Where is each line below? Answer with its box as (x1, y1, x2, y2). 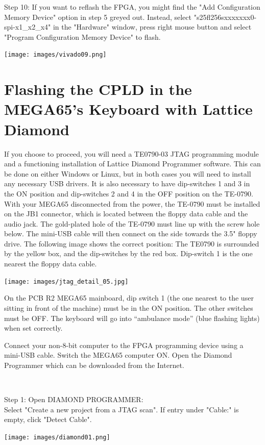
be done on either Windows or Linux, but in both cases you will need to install (4, 168, 251, 179)
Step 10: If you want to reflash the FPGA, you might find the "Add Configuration (4, 2, 260, 12)
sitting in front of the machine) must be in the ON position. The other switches (4, 302, 253, 313)
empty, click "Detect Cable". (4, 414, 92, 425)
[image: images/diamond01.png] (4, 433, 110, 441)
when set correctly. (4, 323, 63, 333)
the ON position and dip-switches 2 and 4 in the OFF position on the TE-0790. (4, 188, 253, 199)
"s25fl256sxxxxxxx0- (194, 11, 257, 22)
